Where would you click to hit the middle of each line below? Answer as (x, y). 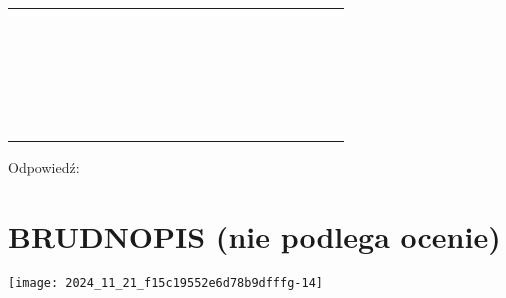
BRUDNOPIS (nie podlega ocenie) (254, 235)
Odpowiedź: (44, 167)
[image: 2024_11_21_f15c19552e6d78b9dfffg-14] (165, 282)
